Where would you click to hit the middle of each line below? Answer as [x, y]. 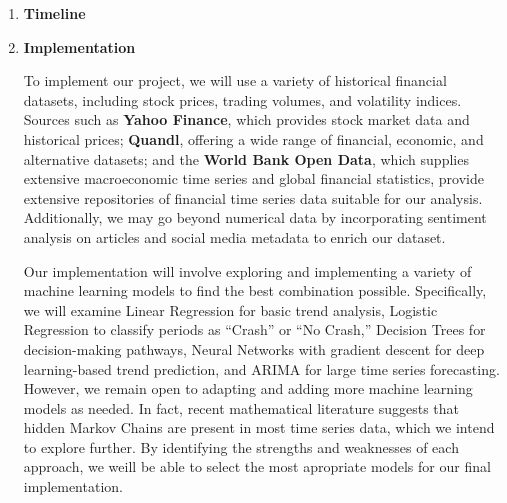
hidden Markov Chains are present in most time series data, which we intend [259, 427]
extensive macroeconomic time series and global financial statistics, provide [254, 178]
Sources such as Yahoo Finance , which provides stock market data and [246, 119]
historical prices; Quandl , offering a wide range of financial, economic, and [253, 138]
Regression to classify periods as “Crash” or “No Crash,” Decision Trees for [254, 329]
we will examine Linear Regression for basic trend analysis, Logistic [230, 309]
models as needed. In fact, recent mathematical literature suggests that [241, 407]
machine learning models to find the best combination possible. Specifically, [255, 290]
